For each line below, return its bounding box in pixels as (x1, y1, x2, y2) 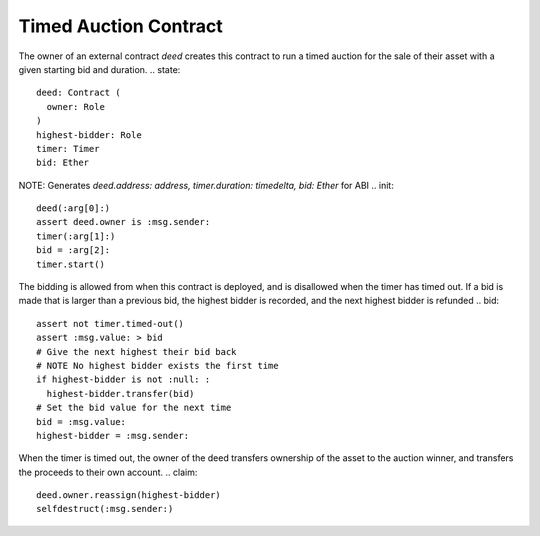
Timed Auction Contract (18, 15, 224, 37)
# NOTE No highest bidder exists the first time (36, 360, 279, 371)
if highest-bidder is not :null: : (36, 374, 211, 385)
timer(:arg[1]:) (36, 230, 116, 242)
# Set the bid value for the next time (36, 402, 232, 414)
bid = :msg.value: (36, 416, 127, 427)
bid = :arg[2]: (36, 245, 111, 256)
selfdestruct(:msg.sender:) (36, 503, 174, 515)
